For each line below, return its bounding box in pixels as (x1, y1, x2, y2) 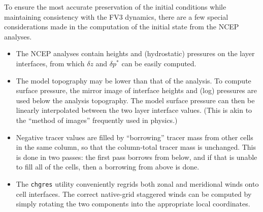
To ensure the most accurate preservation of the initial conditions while (4, 2, 226, 12)
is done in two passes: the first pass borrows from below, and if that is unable (16, 151, 257, 162)
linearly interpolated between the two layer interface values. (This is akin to (16, 105, 252, 115)
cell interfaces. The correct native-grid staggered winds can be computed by (16, 188, 252, 199)
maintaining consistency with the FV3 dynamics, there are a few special (4, 11, 228, 22)
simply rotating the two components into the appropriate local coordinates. (16, 198, 250, 209)
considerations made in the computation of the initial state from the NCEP (4, 21, 239, 32)
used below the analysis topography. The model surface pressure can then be (16, 95, 255, 105)
